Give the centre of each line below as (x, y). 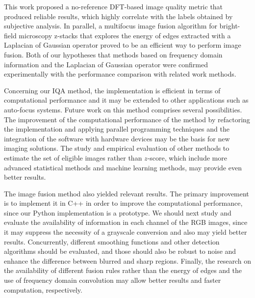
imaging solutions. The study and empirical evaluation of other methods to (117, 148)
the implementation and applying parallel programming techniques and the (117, 129)
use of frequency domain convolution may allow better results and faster (113, 280)
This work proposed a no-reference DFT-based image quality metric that (114, 6)
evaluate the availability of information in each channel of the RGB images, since (126, 222)
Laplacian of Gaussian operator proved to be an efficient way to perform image (123, 45)
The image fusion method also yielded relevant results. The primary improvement (127, 193)
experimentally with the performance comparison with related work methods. (120, 74)
